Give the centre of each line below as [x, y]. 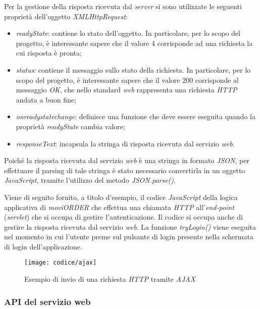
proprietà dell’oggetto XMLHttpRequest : [66, 16]
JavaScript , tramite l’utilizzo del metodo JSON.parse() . [90, 180]
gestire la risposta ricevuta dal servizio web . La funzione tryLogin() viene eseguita [130, 226]
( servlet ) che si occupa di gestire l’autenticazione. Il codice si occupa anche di [124, 217]
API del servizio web [47, 301]
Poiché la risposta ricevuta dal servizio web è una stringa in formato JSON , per [127, 160]
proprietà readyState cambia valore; [70, 126]
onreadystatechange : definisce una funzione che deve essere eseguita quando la [136, 116]
